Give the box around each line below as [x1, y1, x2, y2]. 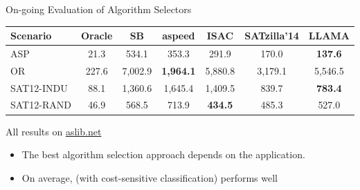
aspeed [162, 28, 195, 43]
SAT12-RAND [10, 97, 71, 112]
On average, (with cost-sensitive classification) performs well [21, 170, 278, 184]
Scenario [10, 28, 52, 43]
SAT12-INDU [10, 80, 68, 95]
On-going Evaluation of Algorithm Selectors [6, 2, 192, 16]
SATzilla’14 [244, 28, 299, 43]
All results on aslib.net [6, 124, 102, 138]
